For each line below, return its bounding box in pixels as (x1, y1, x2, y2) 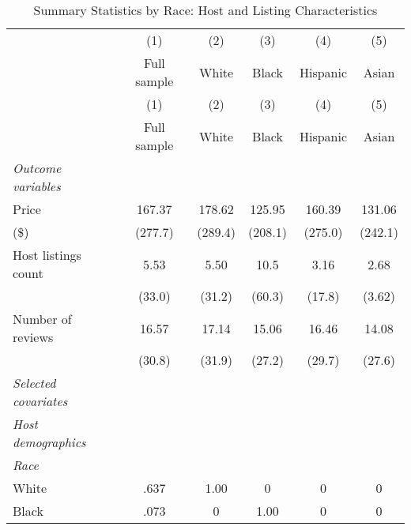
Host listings (13, 246, 81, 264)
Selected (13, 374, 56, 392)
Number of (13, 310, 72, 328)
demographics (13, 433, 86, 451)
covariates (13, 392, 68, 410)
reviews (13, 328, 54, 346)
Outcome (13, 159, 62, 177)
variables (13, 177, 61, 195)
